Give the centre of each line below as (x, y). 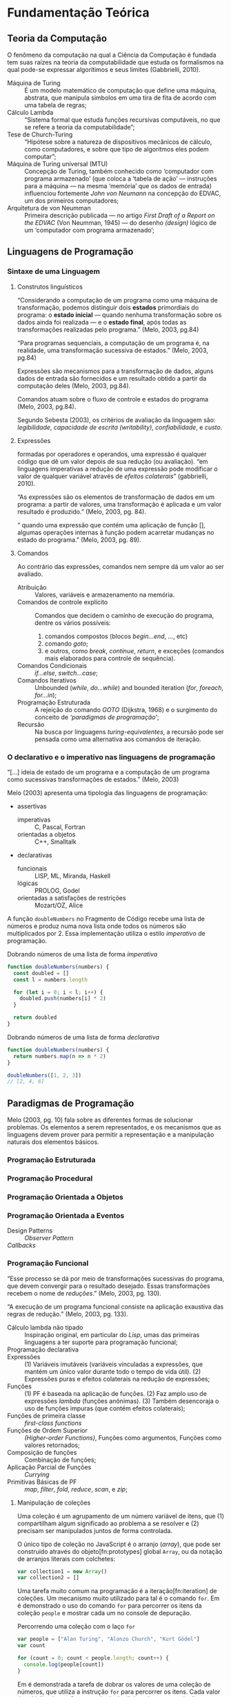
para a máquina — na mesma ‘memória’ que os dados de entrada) (118, 186)
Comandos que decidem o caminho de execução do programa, (124, 615)
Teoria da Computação (57, 38)
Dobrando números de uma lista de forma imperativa (82, 954)
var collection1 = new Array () (62, 1571)
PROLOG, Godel (57, 890)
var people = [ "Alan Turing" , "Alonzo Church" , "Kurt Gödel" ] (108, 1639)
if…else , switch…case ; (66, 673)
